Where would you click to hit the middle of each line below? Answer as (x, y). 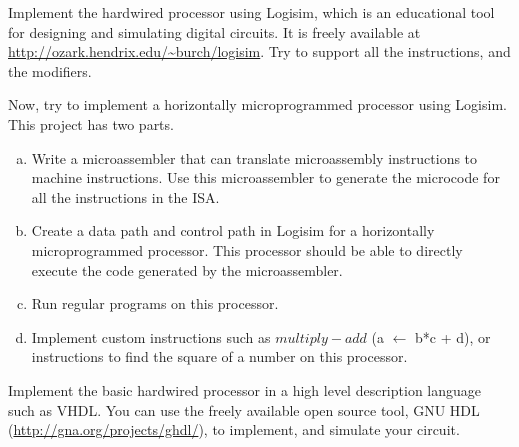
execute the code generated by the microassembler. (187, 269)
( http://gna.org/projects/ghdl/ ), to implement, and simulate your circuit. (234, 429)
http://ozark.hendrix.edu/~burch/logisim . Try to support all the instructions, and (259, 51)
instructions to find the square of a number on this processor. (219, 356)
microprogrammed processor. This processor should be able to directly (247, 249)
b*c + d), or (453, 336)
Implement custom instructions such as (151, 336)
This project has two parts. (91, 123)
